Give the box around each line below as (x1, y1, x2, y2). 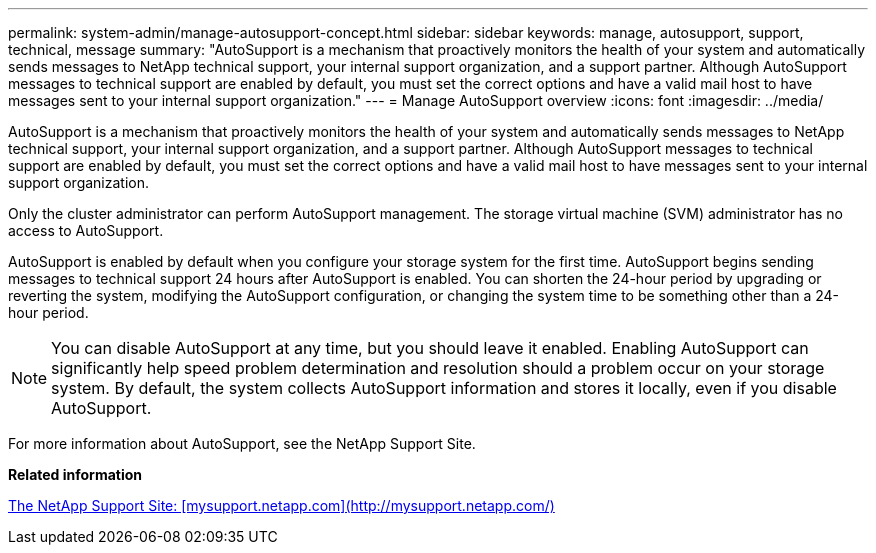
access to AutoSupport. (8, 222, 164, 239)
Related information (8, 466, 143, 483)
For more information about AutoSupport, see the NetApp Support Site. (8, 435, 476, 452)
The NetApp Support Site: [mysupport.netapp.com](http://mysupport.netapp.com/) (8, 497, 555, 514)
